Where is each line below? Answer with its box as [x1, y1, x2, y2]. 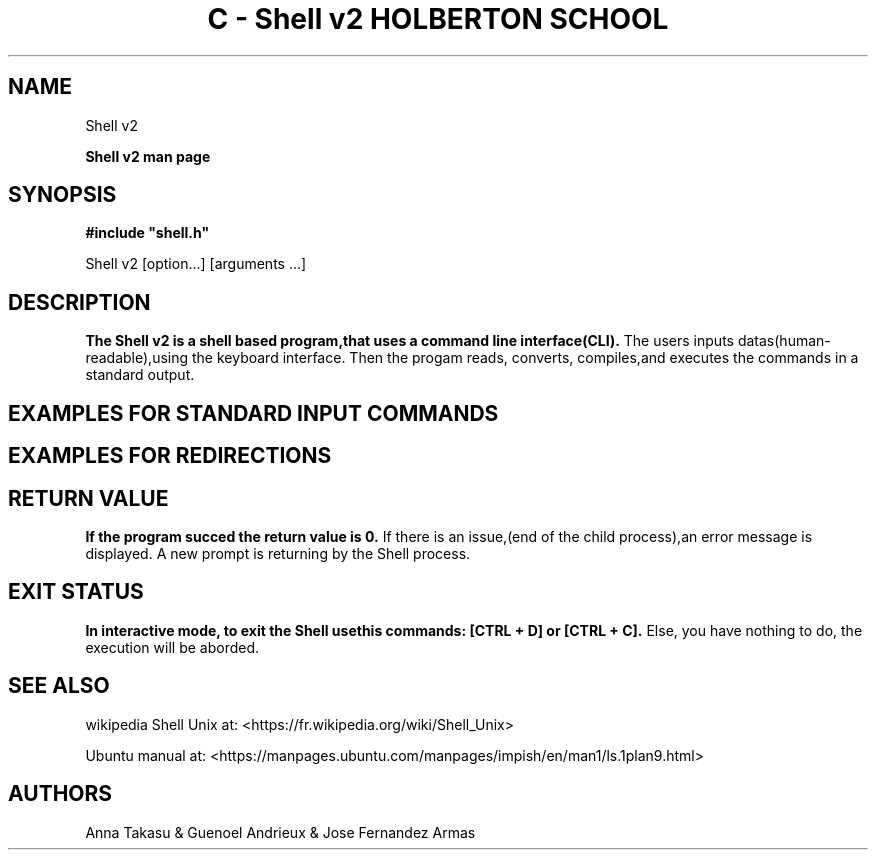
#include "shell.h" [85, 224, 210, 242]
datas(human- [737, 332, 831, 350]
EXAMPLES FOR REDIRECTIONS [8, 443, 332, 469]
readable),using [85, 349, 189, 367]
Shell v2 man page [85, 147, 211, 165]
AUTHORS [8, 781, 113, 807]
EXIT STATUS [8, 579, 144, 605]
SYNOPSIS [8, 182, 117, 208]
